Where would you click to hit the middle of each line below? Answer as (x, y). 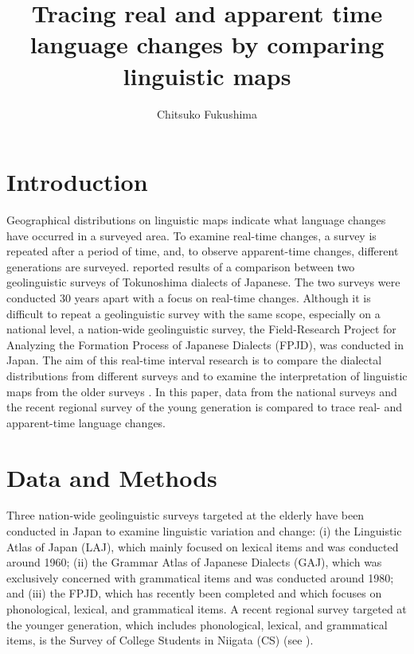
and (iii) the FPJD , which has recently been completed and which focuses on (194, 593)
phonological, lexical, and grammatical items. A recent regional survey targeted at (207, 609)
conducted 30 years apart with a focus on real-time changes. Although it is (189, 298)
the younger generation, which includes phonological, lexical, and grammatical (197, 624)
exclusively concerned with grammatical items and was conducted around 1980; (200, 577)
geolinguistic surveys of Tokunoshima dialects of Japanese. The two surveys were (203, 282)
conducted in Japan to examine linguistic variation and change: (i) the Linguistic (204, 531)
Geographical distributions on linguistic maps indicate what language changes (196, 220)
